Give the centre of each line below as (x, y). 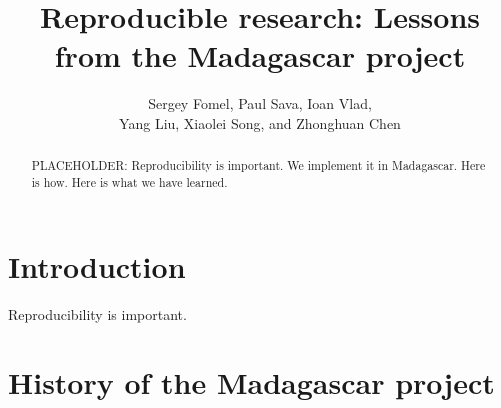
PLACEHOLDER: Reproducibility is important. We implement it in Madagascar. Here (258, 165)
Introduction (97, 265)
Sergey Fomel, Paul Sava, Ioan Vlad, (260, 103)
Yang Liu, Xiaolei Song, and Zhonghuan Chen (260, 122)
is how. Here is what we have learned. (129, 181)
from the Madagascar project (260, 55)
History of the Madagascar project (251, 382)
